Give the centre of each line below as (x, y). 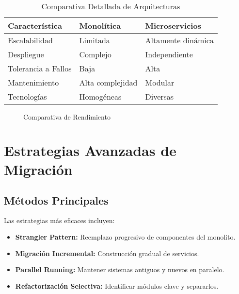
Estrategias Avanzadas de (90, 150)
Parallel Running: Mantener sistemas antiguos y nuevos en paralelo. (120, 269)
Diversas (159, 96)
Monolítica (100, 26)
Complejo (95, 54)
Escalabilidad (30, 40)
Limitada (95, 40)
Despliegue (26, 54)
